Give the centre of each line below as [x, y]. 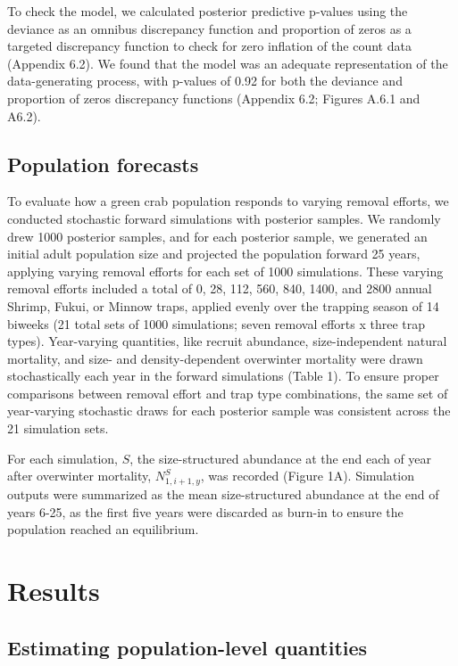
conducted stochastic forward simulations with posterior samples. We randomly [224, 218]
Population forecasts [103, 164]
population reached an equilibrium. [103, 529]
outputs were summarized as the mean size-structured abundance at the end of [223, 494]
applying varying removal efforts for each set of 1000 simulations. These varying [225, 271]
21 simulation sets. [58, 428]
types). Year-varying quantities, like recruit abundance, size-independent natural [227, 341]
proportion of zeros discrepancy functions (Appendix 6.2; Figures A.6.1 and [214, 98]
